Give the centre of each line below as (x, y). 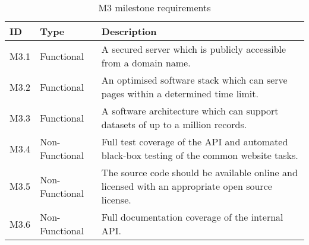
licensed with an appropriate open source (187, 186)
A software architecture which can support (190, 111)
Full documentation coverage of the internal (192, 217)
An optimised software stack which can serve (194, 80)
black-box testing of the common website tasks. (200, 155)
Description (129, 31)
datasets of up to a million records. (174, 124)
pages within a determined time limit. (180, 93)
